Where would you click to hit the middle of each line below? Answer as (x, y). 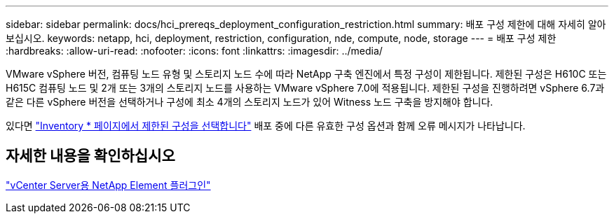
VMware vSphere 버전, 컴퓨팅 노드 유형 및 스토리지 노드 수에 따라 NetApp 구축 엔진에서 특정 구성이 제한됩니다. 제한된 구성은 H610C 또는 (306, 74)
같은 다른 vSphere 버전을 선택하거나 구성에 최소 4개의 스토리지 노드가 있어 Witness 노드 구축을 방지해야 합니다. (250, 102)
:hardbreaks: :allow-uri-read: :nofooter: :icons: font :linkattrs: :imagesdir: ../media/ (194, 51)
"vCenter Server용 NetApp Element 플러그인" (108, 185)
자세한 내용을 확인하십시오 (90, 156)
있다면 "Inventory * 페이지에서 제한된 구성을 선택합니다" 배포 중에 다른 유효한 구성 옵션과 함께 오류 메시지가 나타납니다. (266, 126)
